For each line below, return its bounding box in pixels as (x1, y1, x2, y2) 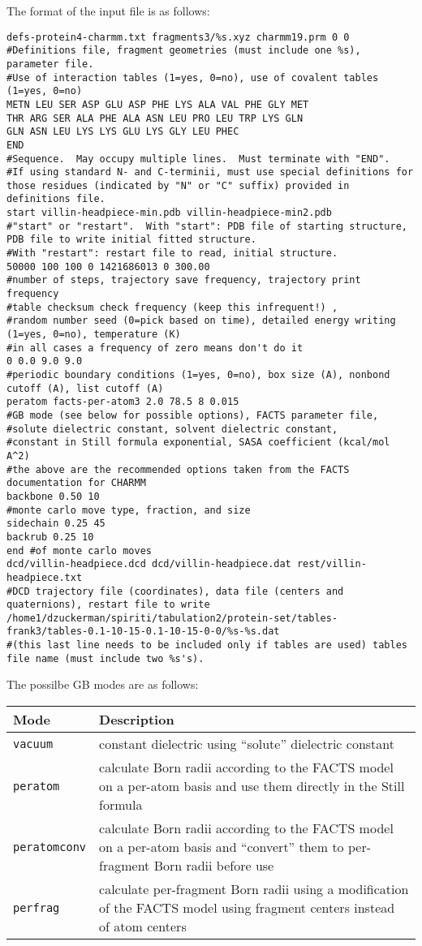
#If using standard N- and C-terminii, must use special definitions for (6, 166, 414, 178)
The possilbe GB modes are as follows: (6, 676, 199, 693)
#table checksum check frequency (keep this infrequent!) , (6, 301, 338, 313)
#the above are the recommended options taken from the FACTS (6, 463, 350, 475)
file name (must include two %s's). (6, 652, 205, 664)
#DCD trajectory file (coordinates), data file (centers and (6, 585, 344, 597)
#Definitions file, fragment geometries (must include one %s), (6, 45, 361, 57)
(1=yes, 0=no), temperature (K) (6, 329, 181, 341)
